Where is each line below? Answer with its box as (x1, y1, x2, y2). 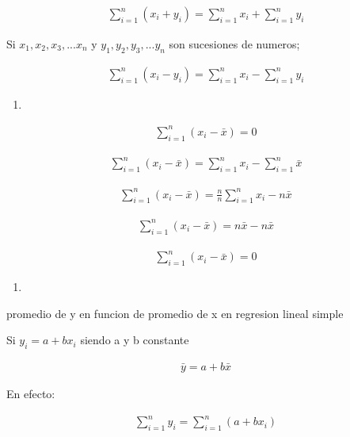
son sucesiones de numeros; (169, 36, 300, 52)
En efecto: (6, 385, 55, 402)
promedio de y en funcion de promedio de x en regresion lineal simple (6, 305, 344, 321)
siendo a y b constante (80, 332, 189, 348)
